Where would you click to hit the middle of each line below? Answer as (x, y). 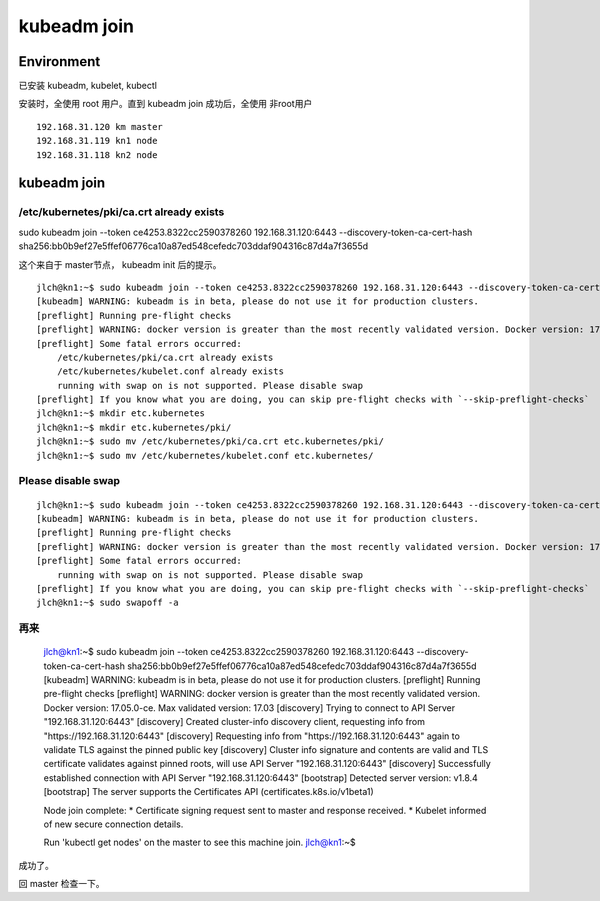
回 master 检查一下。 (61, 884)
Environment (59, 61)
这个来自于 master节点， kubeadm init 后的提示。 (120, 264)
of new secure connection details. (113, 824)
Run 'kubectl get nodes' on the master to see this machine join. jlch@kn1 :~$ (199, 842)
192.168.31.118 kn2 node (97, 154)
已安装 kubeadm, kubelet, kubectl (87, 86)
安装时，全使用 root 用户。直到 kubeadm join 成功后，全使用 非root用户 (165, 104)
